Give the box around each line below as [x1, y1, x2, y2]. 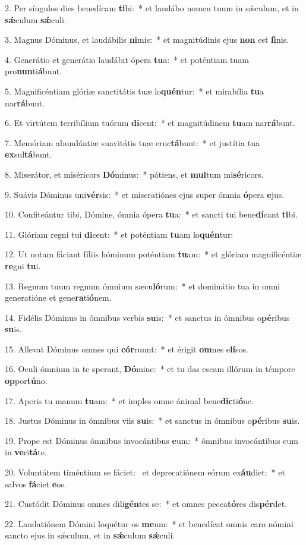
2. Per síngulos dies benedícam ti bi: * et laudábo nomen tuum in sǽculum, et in [5, 2, 299, 14]
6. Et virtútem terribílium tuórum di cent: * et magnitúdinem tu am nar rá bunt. [5, 116, 295, 129]
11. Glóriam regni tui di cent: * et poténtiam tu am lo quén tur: [5, 228, 234, 240]
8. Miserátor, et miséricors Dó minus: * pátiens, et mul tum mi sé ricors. [5, 168, 264, 180]
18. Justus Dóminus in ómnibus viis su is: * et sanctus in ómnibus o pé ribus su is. [5, 414, 300, 427]
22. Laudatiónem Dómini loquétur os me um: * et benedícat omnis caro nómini [5, 517, 294, 530]
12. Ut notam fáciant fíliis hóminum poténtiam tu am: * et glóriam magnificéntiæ [5, 248, 302, 260]
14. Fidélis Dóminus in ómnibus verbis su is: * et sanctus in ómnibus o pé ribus [5, 311, 290, 323]
